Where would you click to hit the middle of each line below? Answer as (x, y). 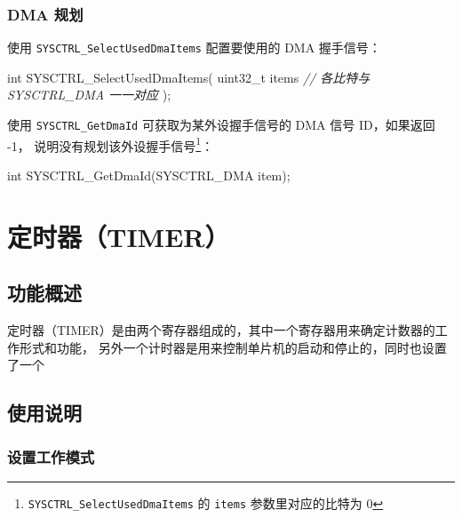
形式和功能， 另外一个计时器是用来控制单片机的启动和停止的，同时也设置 (233, 347)
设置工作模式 (51, 456)
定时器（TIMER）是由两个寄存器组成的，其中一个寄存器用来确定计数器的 (221, 330)
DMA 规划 (45, 14)
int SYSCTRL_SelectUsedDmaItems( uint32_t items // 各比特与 (189, 77)
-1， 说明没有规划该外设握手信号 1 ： (111, 144)
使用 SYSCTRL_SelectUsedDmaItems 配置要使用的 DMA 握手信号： (194, 48)
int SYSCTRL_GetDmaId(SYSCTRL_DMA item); (149, 175)
